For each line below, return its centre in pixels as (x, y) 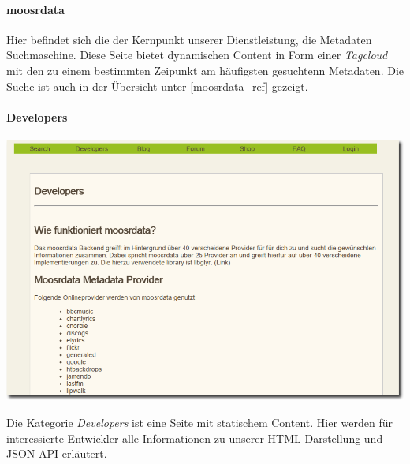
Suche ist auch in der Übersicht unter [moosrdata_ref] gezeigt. (157, 86)
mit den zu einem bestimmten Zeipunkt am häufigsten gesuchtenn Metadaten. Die (205, 70)
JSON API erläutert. (57, 453)
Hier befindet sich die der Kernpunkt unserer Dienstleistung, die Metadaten (189, 39)
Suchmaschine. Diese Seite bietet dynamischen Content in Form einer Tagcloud (197, 55)
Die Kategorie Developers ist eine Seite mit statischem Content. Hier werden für (199, 423)
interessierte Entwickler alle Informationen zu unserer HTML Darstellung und (195, 438)
